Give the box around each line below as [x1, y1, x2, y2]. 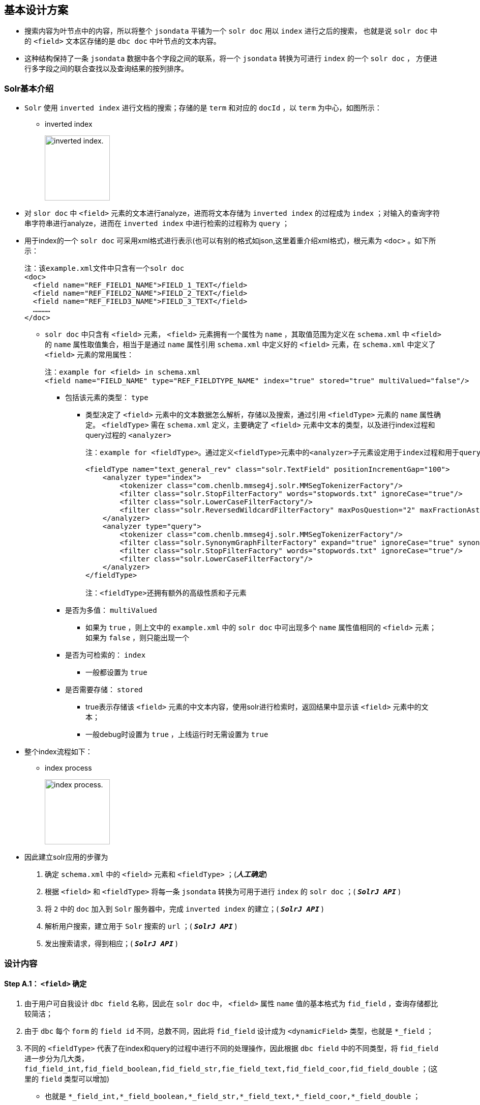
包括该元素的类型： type [65, 393, 148, 402]
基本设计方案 [4, 4, 68, 16]
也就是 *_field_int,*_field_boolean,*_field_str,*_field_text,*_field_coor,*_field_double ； [45, 1091, 421, 1100]
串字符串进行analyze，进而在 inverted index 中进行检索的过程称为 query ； [24, 219, 289, 228]
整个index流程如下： [24, 747, 93, 756]
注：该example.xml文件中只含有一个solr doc [24, 264, 185, 273]
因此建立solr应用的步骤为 [24, 853, 108, 862]
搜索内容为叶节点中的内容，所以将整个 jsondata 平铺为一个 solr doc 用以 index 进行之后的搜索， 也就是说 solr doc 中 [24, 26, 437, 36]
